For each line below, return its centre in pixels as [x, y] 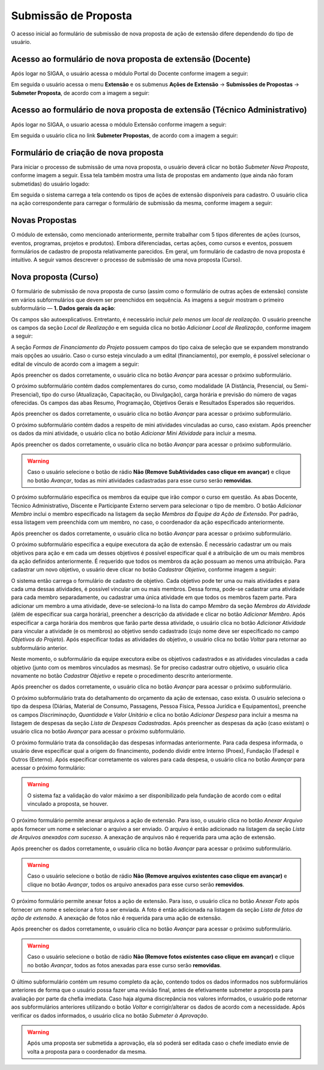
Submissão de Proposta [72, 16]
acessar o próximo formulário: [48, 768]
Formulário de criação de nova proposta [87, 152]
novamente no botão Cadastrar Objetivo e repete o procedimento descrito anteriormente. [122, 676]
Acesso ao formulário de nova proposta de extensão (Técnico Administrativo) [159, 110]
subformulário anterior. [40, 648]
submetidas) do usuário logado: [50, 184]
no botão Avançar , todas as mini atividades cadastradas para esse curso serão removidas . [140, 480]
